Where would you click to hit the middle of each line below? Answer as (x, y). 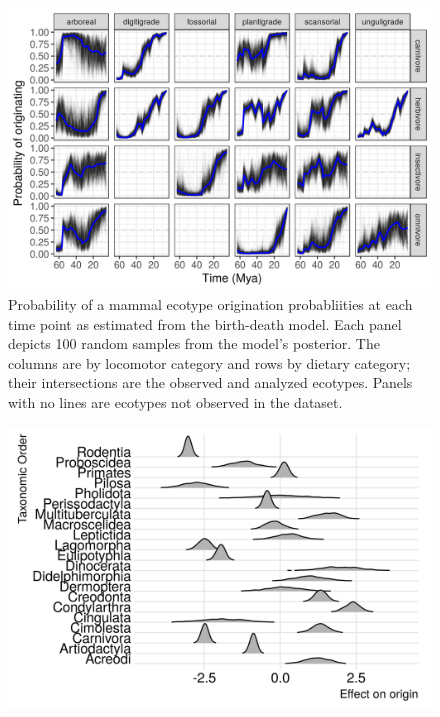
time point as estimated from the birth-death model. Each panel (205, 323)
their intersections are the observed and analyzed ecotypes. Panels (210, 382)
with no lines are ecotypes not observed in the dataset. (175, 401)
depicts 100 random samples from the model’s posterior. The (194, 343)
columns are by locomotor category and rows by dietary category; (209, 362)
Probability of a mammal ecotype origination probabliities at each (210, 303)
